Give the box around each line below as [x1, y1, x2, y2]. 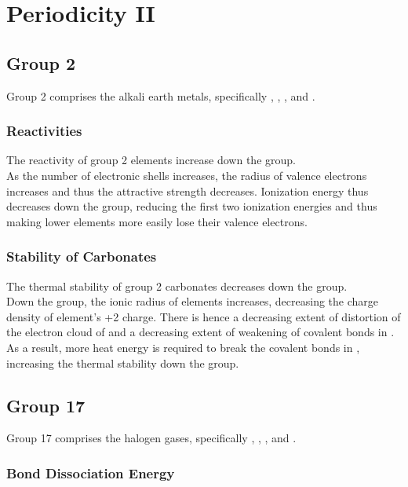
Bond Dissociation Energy [6, 463, 175, 482]
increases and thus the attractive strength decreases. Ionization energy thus [6, 182, 369, 199]
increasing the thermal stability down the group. [6, 354, 239, 371]
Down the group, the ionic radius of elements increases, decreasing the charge [6, 293, 379, 309]
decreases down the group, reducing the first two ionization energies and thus [6, 198, 377, 214]
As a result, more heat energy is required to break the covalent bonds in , [6, 339, 360, 355]
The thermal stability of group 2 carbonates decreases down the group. [6, 277, 348, 294]
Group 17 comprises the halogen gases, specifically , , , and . [6, 430, 297, 446]
